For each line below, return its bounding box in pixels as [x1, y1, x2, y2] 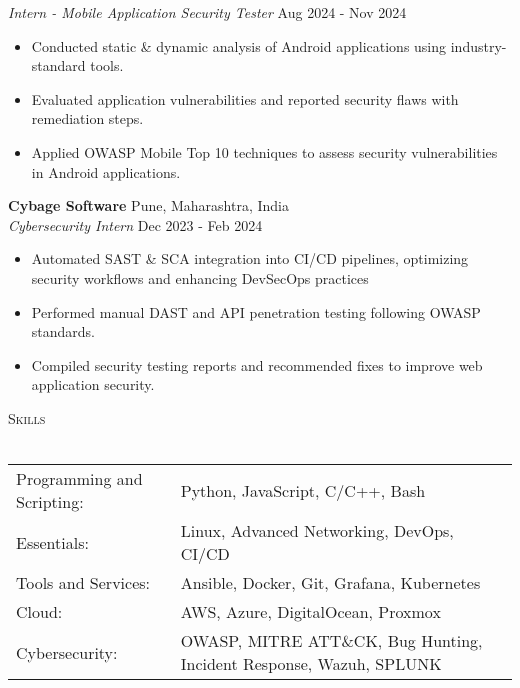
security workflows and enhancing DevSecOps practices [31, 267, 369, 288]
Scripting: [16, 490, 84, 514]
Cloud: [16, 600, 63, 624]
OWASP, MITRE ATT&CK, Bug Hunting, [180, 629, 483, 653]
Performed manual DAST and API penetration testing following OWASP [31, 301, 481, 322]
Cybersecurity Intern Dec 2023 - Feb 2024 [8, 214, 263, 235]
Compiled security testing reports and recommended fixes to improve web [31, 354, 483, 375]
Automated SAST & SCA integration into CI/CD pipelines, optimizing [31, 248, 469, 269]
